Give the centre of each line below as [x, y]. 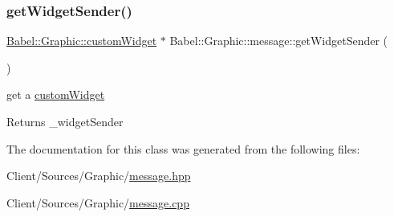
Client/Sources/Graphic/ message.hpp [99, 176]
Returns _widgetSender [65, 121]
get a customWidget [56, 94]
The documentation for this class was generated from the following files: [183, 148]
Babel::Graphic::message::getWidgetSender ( [279, 41]
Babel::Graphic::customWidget [82, 41]
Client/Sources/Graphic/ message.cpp [98, 202]
